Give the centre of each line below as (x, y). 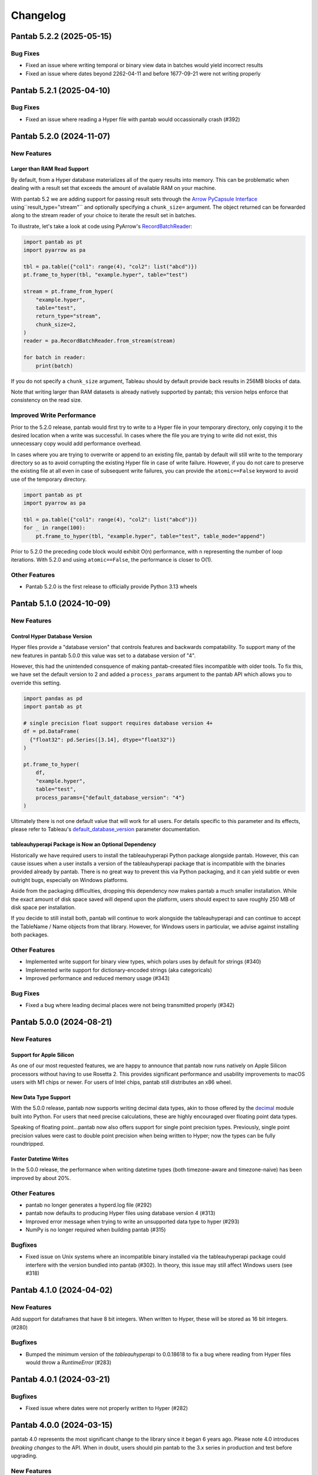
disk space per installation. (43, 907)
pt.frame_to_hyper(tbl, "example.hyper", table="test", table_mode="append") (151, 536)
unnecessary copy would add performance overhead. (76, 444)
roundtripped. (28, 1143)
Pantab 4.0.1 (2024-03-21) (60, 1379)
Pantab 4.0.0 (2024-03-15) (62, 1425)
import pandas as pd (53, 698)
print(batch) (54, 366)
